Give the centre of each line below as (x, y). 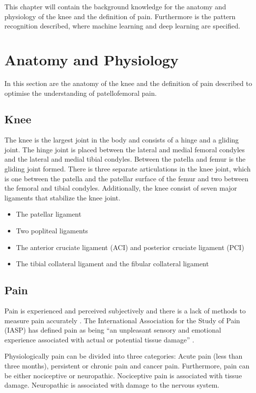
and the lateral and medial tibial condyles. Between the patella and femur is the (125, 159)
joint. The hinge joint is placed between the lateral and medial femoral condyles (125, 149)
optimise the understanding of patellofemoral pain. (81, 93)
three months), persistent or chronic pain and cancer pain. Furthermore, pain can (127, 365)
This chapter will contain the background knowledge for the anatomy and (115, 6)
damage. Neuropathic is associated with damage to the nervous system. (112, 385)
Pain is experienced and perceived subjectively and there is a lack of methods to (125, 311)
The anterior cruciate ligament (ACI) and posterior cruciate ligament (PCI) (130, 247)
